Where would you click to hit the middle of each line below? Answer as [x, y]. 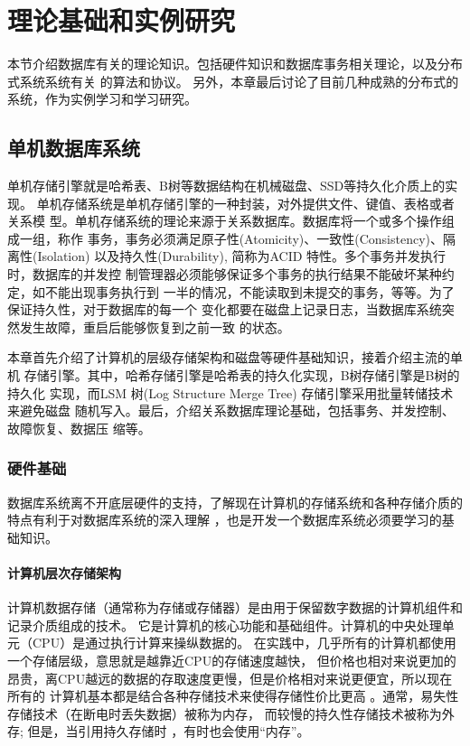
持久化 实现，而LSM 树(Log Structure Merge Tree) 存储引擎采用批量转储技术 [230, 392]
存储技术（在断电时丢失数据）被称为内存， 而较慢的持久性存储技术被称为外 [231, 713]
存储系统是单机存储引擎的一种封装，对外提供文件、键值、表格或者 [258, 203]
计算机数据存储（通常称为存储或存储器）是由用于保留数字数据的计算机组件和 [235, 607]
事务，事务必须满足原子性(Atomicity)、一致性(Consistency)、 [265, 238]
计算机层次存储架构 [64, 573]
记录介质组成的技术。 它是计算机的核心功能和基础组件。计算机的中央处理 [225, 625]
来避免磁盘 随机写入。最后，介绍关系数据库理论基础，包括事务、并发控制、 [231, 410]
